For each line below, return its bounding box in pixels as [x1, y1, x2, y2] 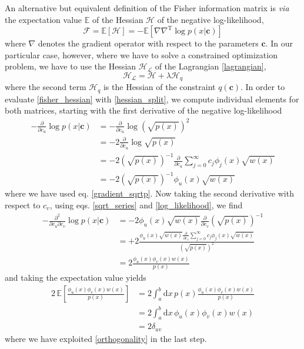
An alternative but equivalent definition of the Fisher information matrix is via [5, 2, 289, 14]
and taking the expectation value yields [5, 271, 146, 284]
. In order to [240, 81, 285, 93]
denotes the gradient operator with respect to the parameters [38, 37, 259, 49]
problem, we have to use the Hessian [5, 60, 136, 72]
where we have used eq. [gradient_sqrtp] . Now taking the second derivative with [5, 187, 294, 200]
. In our [265, 37, 293, 49]
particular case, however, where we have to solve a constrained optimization [5, 48, 278, 61]
